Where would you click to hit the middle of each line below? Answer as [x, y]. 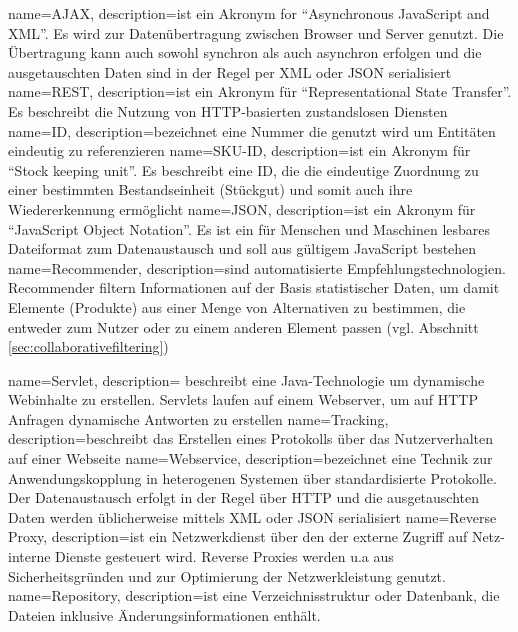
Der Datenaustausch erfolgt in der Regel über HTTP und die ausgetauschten [244, 497]
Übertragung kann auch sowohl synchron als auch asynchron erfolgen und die [245, 52]
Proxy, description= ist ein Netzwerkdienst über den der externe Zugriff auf [238, 536]
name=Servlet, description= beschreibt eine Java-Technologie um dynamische [246, 379]
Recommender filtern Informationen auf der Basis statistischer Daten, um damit [254, 287]
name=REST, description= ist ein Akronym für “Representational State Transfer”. [260, 91]
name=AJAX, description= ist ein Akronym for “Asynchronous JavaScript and [249, 13]
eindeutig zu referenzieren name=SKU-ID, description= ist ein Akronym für [239, 150]
